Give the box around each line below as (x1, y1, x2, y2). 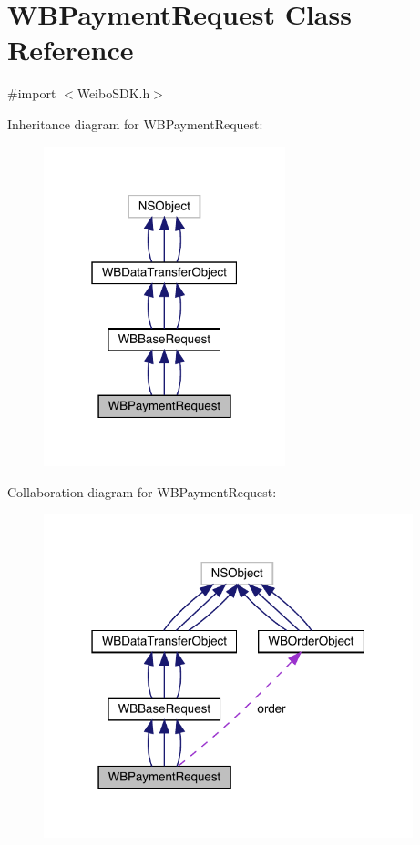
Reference (7, 31, 134, 68)
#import (7, 84, 56, 103)
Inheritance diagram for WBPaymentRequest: (7, 114, 263, 133)
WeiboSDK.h (77, 84, 150, 103)
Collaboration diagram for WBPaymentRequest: (7, 482, 277, 501)
